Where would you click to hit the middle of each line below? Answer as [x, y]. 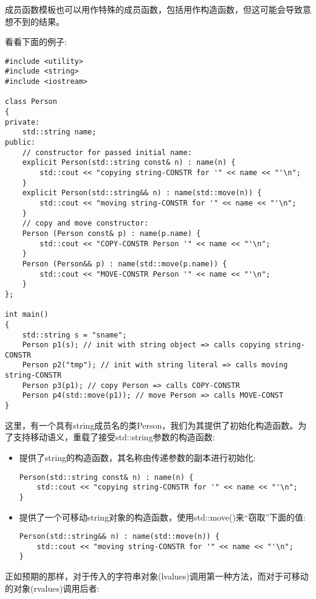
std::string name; [59, 132]
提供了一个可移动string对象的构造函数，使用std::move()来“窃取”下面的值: [162, 517]
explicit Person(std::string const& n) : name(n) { [129, 163]
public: [20, 143]
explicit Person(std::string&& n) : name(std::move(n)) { [142, 193]
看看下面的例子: [36, 42]
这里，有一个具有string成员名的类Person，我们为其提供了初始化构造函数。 [152, 425]
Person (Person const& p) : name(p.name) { [112, 233]
